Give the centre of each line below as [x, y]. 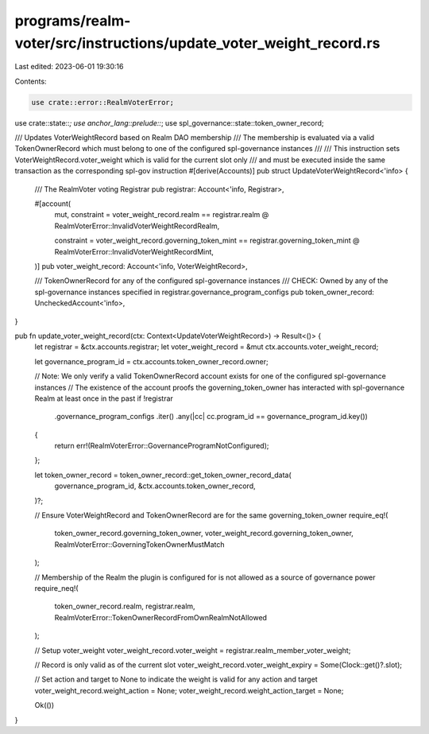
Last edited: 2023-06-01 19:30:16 [69, 67]
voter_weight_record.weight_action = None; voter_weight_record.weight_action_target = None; [189, 690]
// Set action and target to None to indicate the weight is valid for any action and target [176, 679]
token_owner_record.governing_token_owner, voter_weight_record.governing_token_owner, [204, 534]
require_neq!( [56, 588]
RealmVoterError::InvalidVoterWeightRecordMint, [134, 251]
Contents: [31, 81]
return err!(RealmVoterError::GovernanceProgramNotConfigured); [162, 446]
